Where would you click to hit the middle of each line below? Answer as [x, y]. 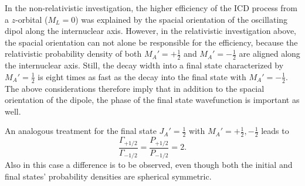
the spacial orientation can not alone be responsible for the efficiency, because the [151, 42]
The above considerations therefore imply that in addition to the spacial [135, 88]
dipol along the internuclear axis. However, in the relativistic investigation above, [151, 31]
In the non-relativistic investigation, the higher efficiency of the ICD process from [151, 8]
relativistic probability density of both [73, 54]
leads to [275, 131]
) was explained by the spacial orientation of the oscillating [182, 19]
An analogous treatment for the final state [81, 131]
